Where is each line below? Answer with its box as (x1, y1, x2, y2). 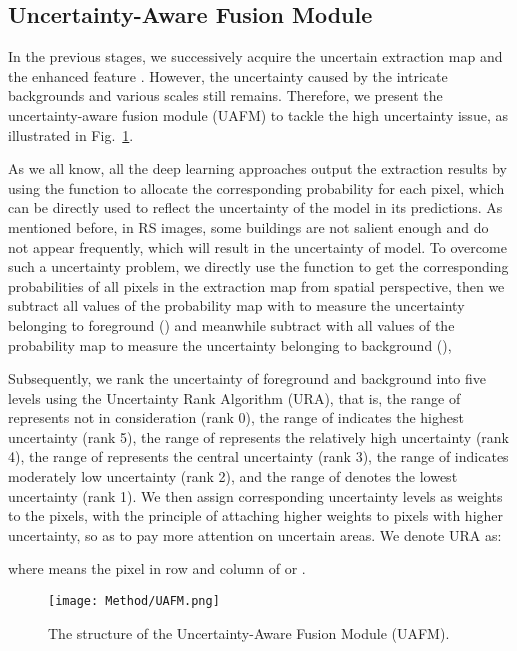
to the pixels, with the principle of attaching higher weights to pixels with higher (8, 505, 504, 526)
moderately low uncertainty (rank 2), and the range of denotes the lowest (8, 466, 458, 487)
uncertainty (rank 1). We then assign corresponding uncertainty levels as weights (8, 485, 503, 506)
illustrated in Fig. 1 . (8, 124, 134, 145)
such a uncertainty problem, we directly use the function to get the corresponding (8, 256, 509, 277)
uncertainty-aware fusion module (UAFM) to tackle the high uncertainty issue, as (8, 104, 508, 125)
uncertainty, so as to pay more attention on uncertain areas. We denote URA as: (8, 524, 502, 545)
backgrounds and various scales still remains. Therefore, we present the (8, 85, 443, 106)
